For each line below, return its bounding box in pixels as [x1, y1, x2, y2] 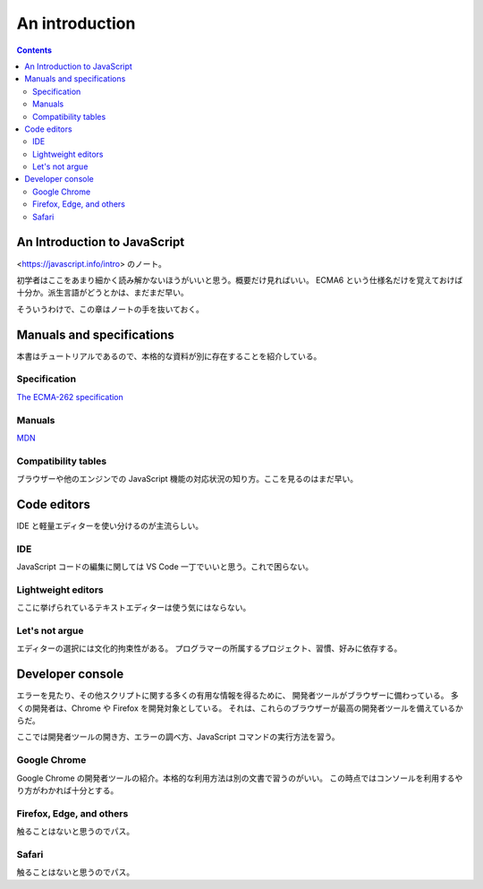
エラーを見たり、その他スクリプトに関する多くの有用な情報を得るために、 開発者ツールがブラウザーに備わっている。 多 [16, 690, 460, 701]
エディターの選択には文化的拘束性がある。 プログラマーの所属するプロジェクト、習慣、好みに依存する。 [16, 643, 402, 654]
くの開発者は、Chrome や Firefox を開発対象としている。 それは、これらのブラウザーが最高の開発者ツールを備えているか [16, 703, 464, 714]
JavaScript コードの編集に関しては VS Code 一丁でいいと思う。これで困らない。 [16, 561, 314, 572]
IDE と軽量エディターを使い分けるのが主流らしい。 [16, 520, 204, 531]
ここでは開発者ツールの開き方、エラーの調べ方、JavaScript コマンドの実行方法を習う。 [16, 731, 340, 742]
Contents [16, 45, 53, 56]
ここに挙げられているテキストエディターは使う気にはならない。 [16, 603, 251, 613]
